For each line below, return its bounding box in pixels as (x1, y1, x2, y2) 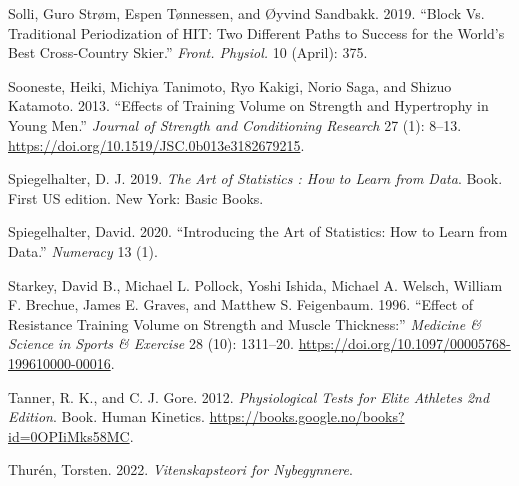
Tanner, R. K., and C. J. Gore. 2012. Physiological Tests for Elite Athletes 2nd (8, 386, 490, 407)
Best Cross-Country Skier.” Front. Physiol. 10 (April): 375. (8, 42, 368, 63)
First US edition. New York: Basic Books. (8, 187, 264, 208)
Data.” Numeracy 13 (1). (8, 240, 158, 261)
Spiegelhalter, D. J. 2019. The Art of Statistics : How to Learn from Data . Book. (8, 168, 503, 189)
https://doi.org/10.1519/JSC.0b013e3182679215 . (8, 134, 305, 155)
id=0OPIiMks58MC (8, 425, 130, 446)
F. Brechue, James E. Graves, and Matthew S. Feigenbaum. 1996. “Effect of (8, 294, 474, 315)
